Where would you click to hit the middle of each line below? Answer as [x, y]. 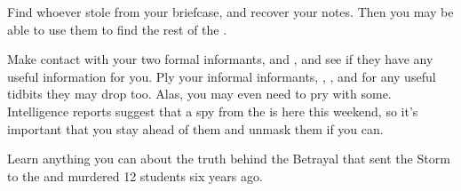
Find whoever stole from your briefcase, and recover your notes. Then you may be [230, 12]
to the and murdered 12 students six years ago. [135, 175]
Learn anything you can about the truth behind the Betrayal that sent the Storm [229, 159]
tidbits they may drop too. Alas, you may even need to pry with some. [199, 94]
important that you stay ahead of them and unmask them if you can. [195, 128]
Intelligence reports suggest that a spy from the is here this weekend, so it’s [213, 111]
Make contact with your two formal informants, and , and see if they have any [220, 59]
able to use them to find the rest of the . [117, 29]
